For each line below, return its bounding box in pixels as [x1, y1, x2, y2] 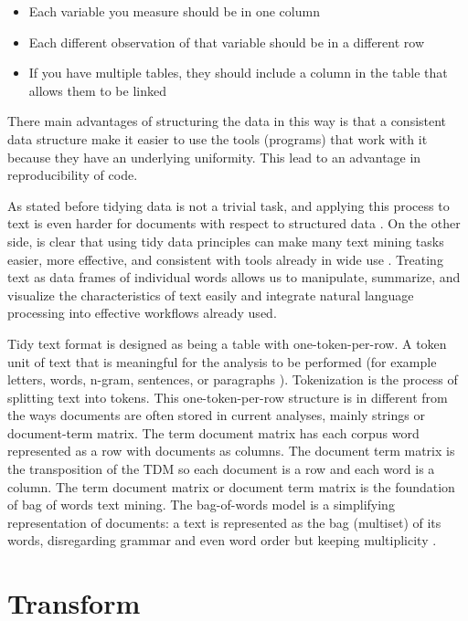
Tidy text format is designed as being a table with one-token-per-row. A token [7, 333, 447, 353]
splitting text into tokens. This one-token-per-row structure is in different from [7, 387, 448, 406]
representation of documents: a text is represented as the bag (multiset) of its [7, 512, 441, 532]
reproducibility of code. [7, 165, 138, 184]
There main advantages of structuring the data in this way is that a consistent [7, 111, 447, 131]
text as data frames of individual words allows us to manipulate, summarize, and [7, 268, 461, 287]
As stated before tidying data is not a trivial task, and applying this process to [7, 195, 450, 215]
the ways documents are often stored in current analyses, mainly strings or [7, 405, 425, 425]
